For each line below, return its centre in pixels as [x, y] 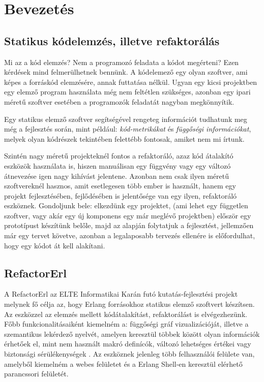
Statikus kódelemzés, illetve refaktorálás [112, 40]
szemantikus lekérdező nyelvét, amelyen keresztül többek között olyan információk [132, 333]
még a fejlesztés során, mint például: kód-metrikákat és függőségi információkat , [128, 129]
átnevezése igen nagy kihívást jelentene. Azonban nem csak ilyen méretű [116, 176]
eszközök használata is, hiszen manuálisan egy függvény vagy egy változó [118, 165]
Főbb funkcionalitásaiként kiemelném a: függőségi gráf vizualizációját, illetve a [126, 324]
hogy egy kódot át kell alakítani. [55, 245]
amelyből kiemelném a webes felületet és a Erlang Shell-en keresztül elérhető [123, 363]
